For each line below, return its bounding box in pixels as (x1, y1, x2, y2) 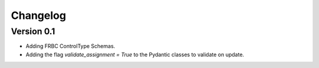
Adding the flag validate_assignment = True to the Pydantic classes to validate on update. (25, 51, 245, 58)
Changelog (11, 9, 66, 22)
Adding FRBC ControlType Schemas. (25, 43, 115, 50)
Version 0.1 (11, 26, 56, 37)
